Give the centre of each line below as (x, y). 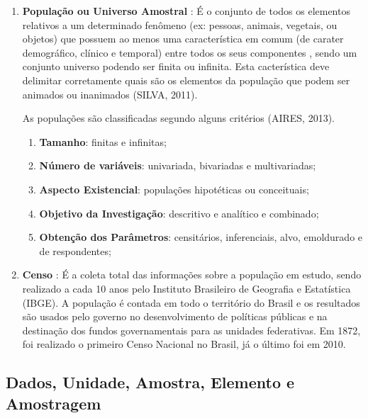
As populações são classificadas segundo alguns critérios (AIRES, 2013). (178, 118)
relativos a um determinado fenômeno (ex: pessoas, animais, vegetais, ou (180, 24)
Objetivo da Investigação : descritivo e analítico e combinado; (179, 213)
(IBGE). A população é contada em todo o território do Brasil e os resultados (191, 302)
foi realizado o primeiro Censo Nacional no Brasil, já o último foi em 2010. (184, 344)
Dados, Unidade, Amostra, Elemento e (150, 382)
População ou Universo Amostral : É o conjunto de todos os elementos (186, 11)
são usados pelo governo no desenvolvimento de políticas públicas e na (175, 316)
